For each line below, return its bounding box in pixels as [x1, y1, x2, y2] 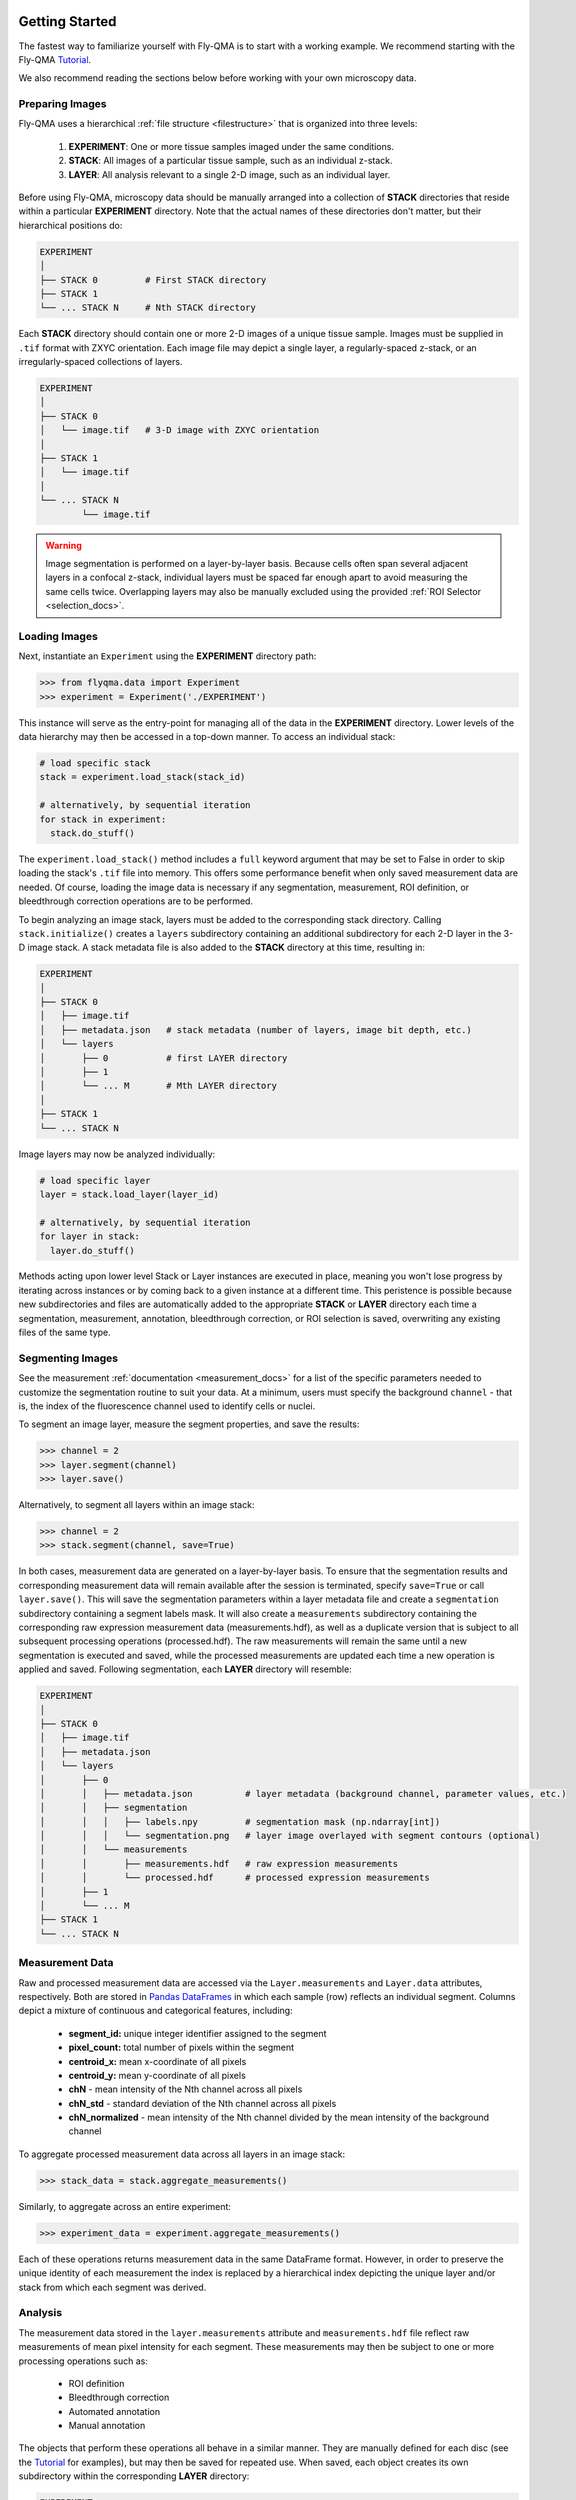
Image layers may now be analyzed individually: [18, 1148, 216, 1160]
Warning [45, 539, 82, 551]
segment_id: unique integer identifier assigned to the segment [68, 2027, 327, 2039]
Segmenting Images [18, 1351, 119, 1365]
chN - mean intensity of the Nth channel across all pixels [68, 2083, 303, 2095]
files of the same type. [18, 1326, 112, 1339]
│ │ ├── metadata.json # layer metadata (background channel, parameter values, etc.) [39, 1788, 567, 1799]
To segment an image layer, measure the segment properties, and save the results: [18, 1418, 360, 1430]
